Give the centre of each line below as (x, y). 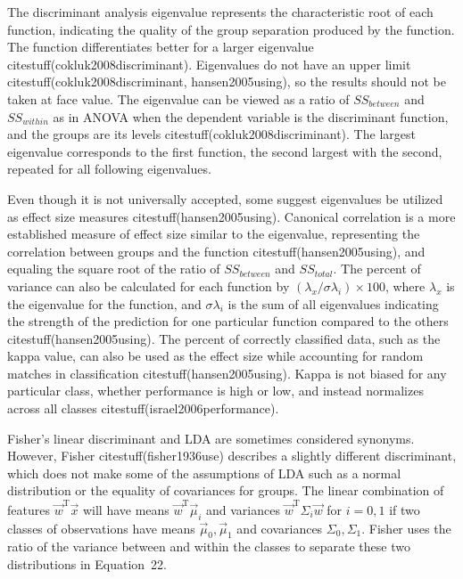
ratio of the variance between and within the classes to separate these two (209, 546)
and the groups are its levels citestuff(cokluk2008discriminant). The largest (211, 134)
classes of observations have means (101, 528)
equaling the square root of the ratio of (114, 269)
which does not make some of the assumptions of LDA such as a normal (204, 473)
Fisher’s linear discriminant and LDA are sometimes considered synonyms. (211, 438)
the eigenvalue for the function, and (104, 303)
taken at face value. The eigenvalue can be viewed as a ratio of (178, 98)
